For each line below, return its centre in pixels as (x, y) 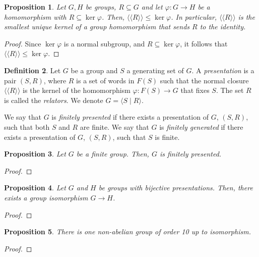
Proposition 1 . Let (35, 7)
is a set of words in (105, 80)
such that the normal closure (204, 80)
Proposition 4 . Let (35, 188)
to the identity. (223, 27)
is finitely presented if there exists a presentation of (130, 117)
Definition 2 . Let (33, 70)
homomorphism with (35, 16)
